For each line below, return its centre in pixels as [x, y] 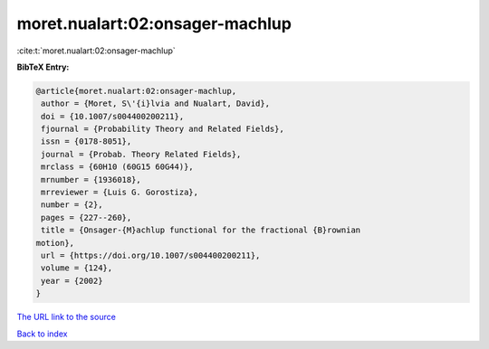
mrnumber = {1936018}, [91, 179]
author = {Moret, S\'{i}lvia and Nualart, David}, [156, 104]
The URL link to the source [67, 317]
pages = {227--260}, [86, 217]
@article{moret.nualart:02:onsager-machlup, [136, 91]
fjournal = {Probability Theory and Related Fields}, [163, 129]
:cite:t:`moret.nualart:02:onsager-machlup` [96, 51]
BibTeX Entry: [43, 67]
